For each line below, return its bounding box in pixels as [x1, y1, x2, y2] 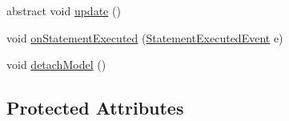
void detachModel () [6, 56, 106, 73]
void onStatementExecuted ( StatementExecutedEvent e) [6, 29, 283, 46]
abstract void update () [6, 2, 121, 18]
